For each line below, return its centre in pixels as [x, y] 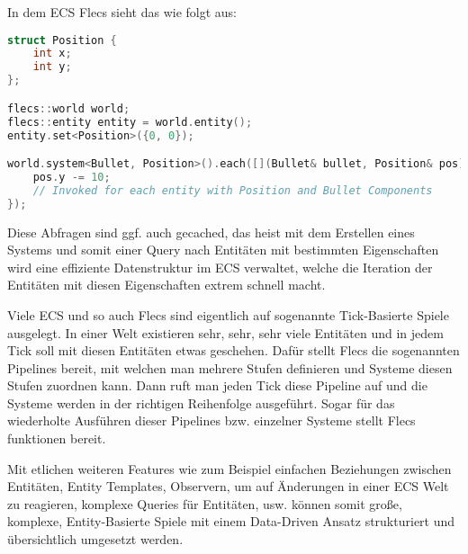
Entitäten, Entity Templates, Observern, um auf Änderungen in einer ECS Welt [228, 486]
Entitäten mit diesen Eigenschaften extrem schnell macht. [166, 285]
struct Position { [62, 40]
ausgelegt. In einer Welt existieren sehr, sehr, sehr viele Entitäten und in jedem [225, 332]
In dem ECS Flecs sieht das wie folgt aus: [122, 12]
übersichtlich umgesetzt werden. [95, 539]
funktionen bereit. [57, 438]
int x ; [52, 54]
